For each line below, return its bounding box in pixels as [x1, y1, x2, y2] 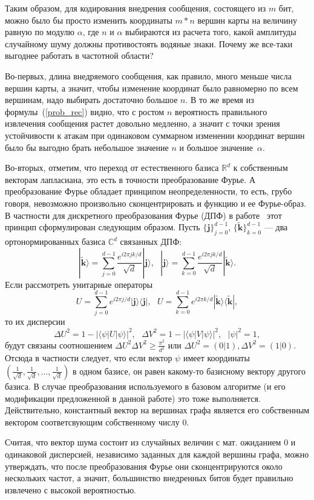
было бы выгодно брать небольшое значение [5, 141, 169, 153]
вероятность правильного [174, 105, 267, 118]
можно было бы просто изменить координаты [5, 13, 172, 26]
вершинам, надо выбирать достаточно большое [5, 93, 178, 106]
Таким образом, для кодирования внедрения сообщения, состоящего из [5, 2, 266, 14]
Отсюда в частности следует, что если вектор [5, 352, 172, 364]
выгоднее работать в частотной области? [5, 49, 154, 62]
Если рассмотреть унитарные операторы [5, 278, 153, 290]
